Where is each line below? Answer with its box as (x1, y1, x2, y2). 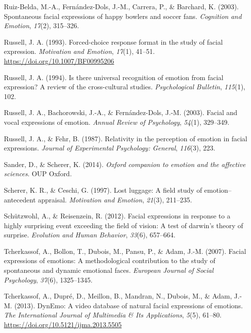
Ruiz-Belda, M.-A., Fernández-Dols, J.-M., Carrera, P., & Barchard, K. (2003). (4, 1, 239, 11)
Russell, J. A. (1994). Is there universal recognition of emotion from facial (4, 72, 224, 82)
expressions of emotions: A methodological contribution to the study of (4, 255, 215, 266)
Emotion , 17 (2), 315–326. (4, 20, 79, 31)
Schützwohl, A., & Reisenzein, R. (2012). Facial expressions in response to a (4, 211, 231, 221)
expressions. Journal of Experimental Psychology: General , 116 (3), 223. (4, 143, 215, 153)
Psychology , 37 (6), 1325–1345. (4, 274, 93, 284)
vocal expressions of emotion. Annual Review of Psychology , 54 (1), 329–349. (4, 117, 230, 127)
